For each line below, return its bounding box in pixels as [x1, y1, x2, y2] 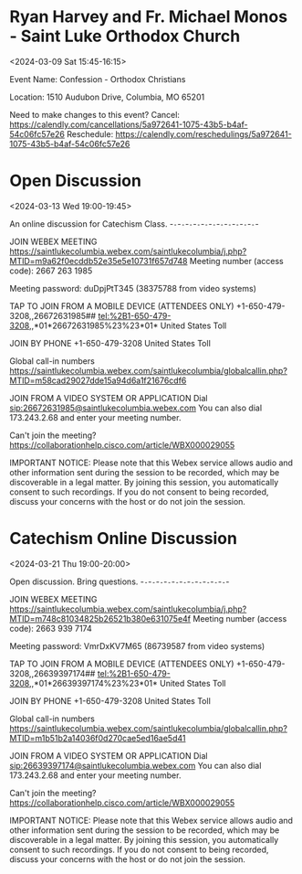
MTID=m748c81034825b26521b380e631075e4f [9, 613, 192, 624]
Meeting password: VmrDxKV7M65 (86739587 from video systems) [9, 640, 266, 651]
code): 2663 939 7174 [9, 623, 93, 634]
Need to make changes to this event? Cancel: [9, 109, 181, 120]
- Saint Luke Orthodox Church [9, 26, 241, 47]
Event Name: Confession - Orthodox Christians [9, 73, 186, 84]
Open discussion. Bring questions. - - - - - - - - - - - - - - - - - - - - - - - [9, 576, 230, 587]
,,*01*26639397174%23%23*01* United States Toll [28, 677, 226, 688]
